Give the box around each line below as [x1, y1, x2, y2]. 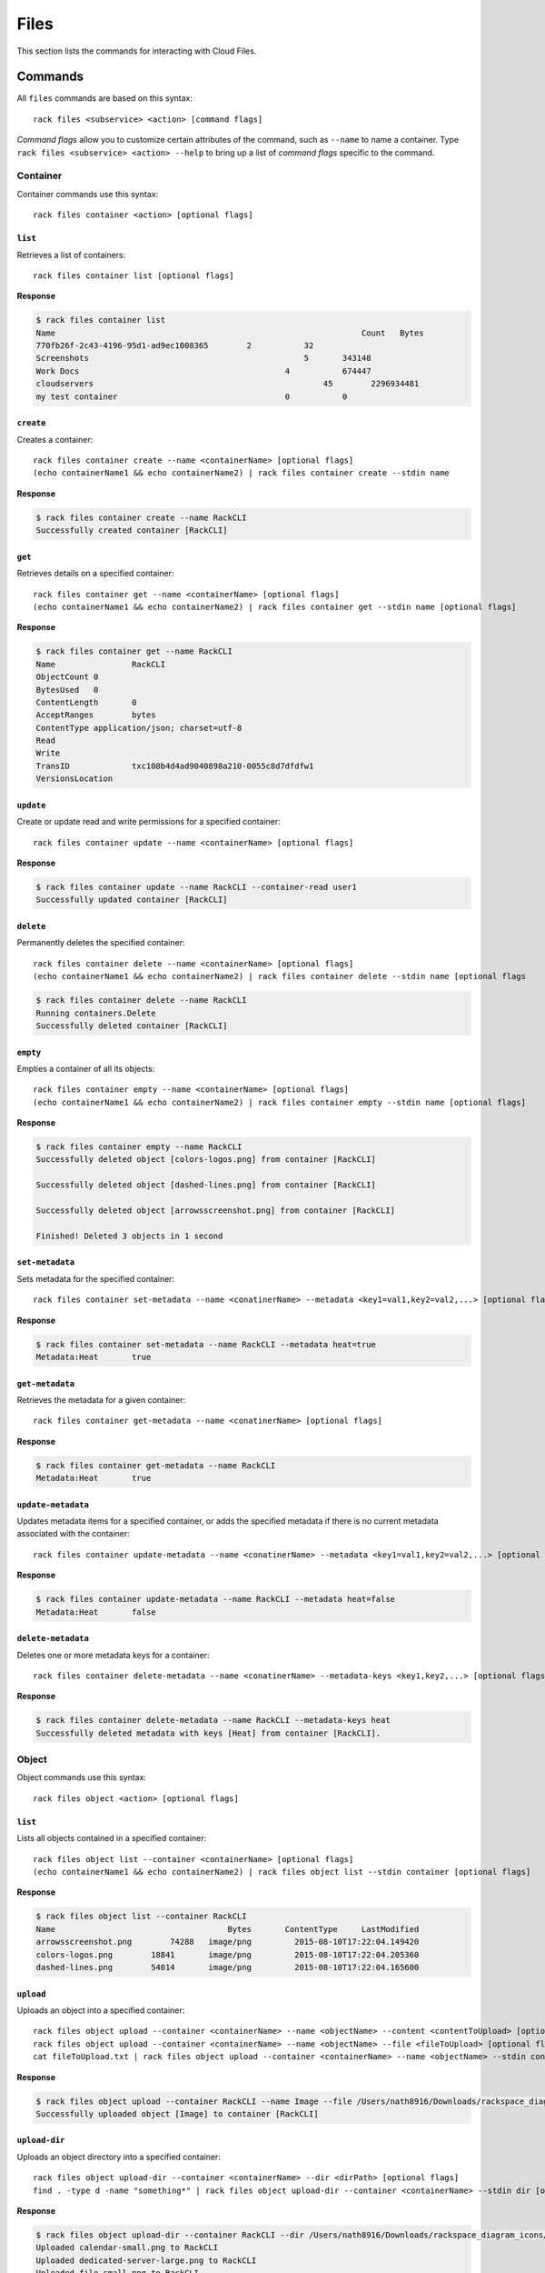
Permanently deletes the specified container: [16, 937, 185, 948]
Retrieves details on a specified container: [16, 568, 174, 579]
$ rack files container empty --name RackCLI [35, 1142, 243, 1152]
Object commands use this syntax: [16, 1772, 147, 1783]
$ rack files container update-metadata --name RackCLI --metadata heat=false [35, 1594, 395, 1605]
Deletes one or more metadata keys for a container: [16, 1649, 210, 1660]
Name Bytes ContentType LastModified [35, 1924, 420, 1934]
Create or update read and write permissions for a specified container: [16, 816, 281, 827]
